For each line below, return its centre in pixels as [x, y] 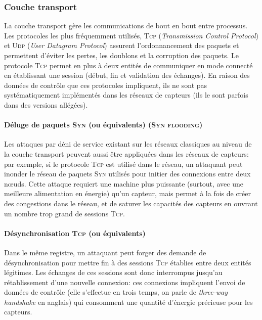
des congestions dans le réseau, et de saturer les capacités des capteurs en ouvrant [131, 203]
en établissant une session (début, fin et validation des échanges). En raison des [127, 75]
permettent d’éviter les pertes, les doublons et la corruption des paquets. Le [122, 55]
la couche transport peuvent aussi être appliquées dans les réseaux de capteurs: [126, 153]
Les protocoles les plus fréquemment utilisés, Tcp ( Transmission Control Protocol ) [131, 35]
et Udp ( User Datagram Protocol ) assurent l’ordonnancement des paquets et [122, 45]
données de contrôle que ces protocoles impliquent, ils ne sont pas [106, 85]
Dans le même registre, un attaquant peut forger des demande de [105, 252]
